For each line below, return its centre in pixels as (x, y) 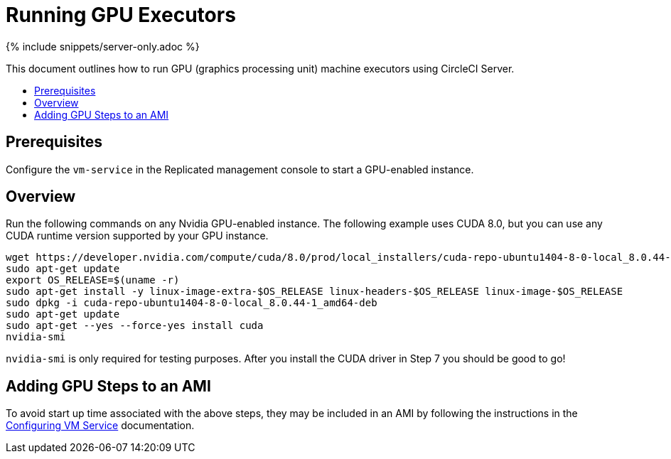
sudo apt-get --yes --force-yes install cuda (135, 326)
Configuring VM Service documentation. (100, 426)
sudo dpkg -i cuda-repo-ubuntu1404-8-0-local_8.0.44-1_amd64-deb (192, 303)
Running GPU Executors (121, 15)
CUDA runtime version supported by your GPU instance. (137, 236)
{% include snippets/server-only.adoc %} (103, 46)
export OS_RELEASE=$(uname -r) (93, 280)
